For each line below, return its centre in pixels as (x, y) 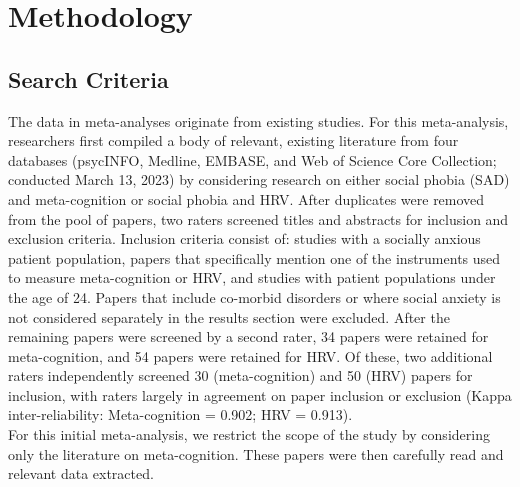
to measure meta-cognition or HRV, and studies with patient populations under (252, 277)
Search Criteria (88, 78)
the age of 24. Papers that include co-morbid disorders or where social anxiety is (254, 296)
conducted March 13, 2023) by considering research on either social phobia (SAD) (259, 179)
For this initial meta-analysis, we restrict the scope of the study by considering (249, 434)
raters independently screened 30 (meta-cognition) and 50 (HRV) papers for (240, 375)
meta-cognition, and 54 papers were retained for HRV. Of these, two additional (250, 355)
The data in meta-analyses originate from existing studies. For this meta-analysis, (258, 120)
